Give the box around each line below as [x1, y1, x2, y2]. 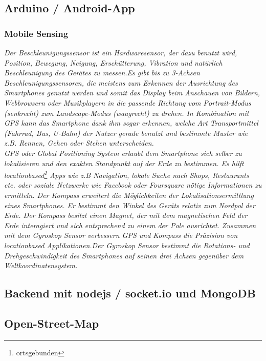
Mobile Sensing [4, 27, 69, 39]
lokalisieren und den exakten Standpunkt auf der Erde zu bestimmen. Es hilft [4, 157, 244, 168]
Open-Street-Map [4, 315, 99, 331]
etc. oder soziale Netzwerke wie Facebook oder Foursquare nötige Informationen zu [4, 179, 262, 190]
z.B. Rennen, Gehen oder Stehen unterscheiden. [4, 137, 154, 148]
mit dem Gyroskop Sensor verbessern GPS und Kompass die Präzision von [4, 230, 238, 240]
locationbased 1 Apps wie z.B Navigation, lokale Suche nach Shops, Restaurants [4, 168, 249, 180]
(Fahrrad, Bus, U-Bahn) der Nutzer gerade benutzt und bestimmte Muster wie [4, 127, 248, 138]
